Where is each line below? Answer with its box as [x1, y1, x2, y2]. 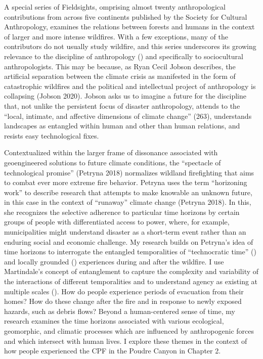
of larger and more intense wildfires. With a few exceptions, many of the [4, 31, 228, 41]
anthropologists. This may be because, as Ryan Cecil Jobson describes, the [4, 61, 236, 71]
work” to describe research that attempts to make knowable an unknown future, [4, 187, 252, 197]
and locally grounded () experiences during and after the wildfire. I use [4, 256, 224, 266]
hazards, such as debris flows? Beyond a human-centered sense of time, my [4, 305, 235, 316]
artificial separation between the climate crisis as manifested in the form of [4, 71, 236, 81]
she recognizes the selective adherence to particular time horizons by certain [4, 206, 240, 217]
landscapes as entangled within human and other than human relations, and [4, 120, 240, 131]
